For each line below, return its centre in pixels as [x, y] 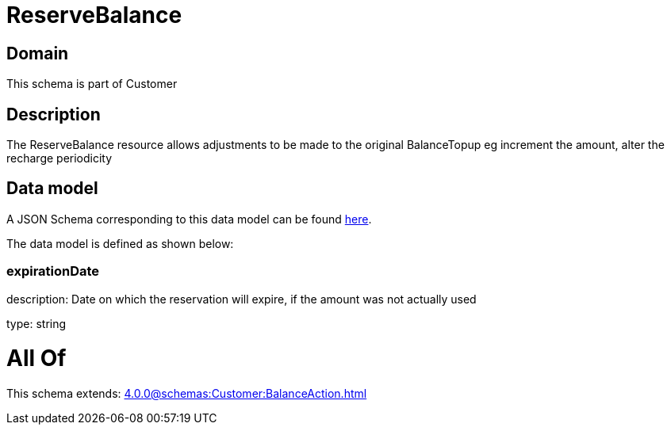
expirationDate [53, 271]
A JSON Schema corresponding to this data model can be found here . [189, 219]
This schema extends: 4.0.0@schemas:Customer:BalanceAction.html [187, 394]
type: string [36, 323]
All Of [36, 359]
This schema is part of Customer [92, 84]
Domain [38, 53]
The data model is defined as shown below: [120, 243]
